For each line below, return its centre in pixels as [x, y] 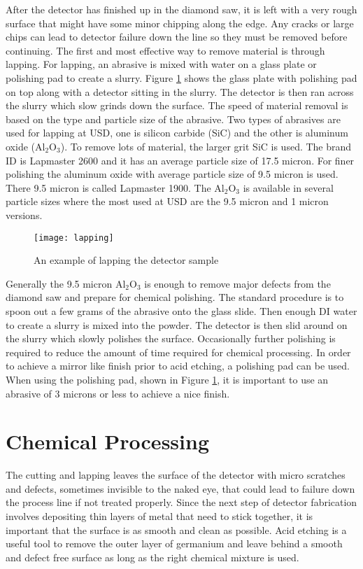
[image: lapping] [74, 238]
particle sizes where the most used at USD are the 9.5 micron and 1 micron [167, 201]
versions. [24, 215]
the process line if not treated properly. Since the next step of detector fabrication [181, 502]
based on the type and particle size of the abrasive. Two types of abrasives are [173, 119]
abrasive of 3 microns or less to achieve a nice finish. [118, 393]
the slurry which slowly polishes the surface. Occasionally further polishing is [171, 338]
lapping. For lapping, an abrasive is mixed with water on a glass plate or [161, 64]
